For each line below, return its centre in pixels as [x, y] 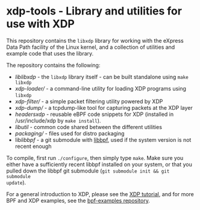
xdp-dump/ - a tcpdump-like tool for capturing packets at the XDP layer [104, 107]
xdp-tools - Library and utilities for [94, 11]
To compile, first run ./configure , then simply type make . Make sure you [95, 157]
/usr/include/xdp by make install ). [58, 120]
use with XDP [41, 24]
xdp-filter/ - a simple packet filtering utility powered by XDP [89, 101]
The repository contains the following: [53, 65]
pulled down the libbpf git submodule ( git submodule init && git [88, 171]
